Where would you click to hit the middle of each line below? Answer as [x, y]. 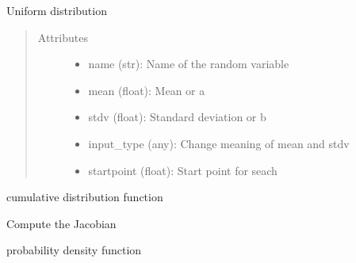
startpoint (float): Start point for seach [183, 170]
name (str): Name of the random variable [189, 64]
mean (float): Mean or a [147, 90]
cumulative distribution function [85, 197]
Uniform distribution [57, 10]
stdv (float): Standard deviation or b [177, 117]
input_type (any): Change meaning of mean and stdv [219, 143]
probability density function [74, 250]
